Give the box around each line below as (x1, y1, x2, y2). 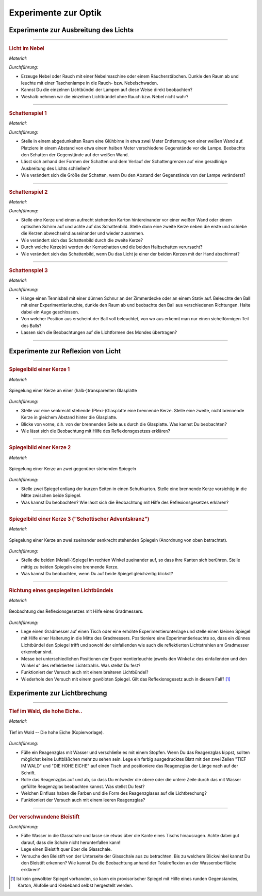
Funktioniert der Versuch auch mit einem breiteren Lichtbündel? (21, 669, 148, 675)
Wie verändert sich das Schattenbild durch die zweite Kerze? (21, 237, 143, 243)
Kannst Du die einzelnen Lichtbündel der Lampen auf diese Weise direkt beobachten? (21, 87, 193, 92)
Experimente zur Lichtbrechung (9, 689, 107, 697)
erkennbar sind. (21, 649, 53, 655)
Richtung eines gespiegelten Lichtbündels (9, 587, 114, 594)
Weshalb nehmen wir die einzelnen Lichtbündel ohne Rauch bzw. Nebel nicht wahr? (21, 93, 189, 99)
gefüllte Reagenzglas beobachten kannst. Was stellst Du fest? (21, 784, 145, 789)
